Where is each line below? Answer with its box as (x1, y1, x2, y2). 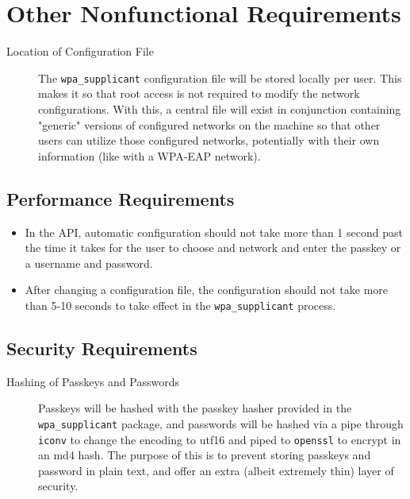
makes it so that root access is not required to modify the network (38, 85, 360, 102)
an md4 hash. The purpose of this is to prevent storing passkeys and (38, 447, 371, 463)
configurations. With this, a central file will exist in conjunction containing (38, 100, 401, 117)
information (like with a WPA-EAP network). (38, 147, 261, 164)
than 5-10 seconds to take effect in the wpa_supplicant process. (25, 296, 336, 313)
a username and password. (25, 254, 153, 271)
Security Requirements (6, 335, 197, 360)
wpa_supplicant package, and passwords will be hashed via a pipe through (38, 415, 404, 431)
